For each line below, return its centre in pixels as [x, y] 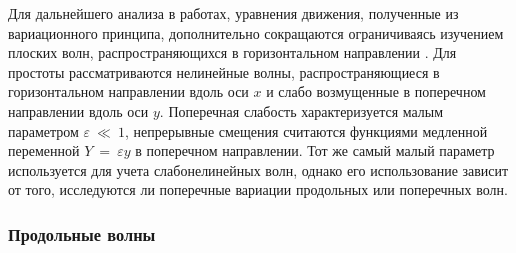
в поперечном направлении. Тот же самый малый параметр [315, 150]
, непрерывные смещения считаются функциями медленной [306, 130]
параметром [43, 130]
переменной [44, 150]
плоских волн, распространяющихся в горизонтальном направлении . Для [232, 52]
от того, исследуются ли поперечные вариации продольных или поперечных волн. [258, 189]
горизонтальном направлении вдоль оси [128, 91]
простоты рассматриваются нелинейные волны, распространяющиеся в [224, 71]
